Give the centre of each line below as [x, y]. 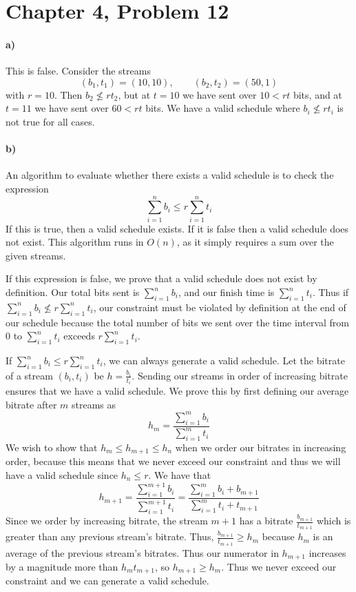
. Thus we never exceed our [279, 566]
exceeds [79, 336]
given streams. [36, 255]
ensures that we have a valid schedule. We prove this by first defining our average [177, 391]
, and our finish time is [226, 292]
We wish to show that [52, 447]
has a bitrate [266, 521]
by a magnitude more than [62, 566]
